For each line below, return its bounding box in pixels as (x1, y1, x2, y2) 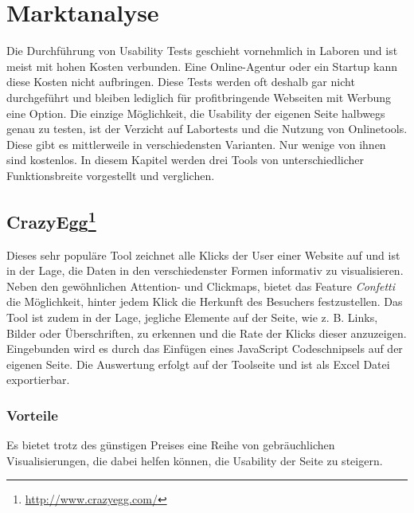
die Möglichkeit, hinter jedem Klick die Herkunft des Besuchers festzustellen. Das (6, 293, 403, 310)
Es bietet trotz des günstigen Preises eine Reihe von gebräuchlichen (6, 437, 335, 453)
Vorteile (6, 405, 58, 425)
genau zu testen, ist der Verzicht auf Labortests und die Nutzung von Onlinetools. (6, 120, 408, 137)
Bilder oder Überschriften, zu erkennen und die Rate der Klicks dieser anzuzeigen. (6, 324, 407, 341)
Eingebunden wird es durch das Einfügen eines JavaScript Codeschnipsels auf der (6, 340, 403, 357)
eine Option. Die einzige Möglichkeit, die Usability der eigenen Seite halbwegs (6, 104, 385, 121)
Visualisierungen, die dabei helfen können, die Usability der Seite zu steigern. (6, 452, 383, 468)
